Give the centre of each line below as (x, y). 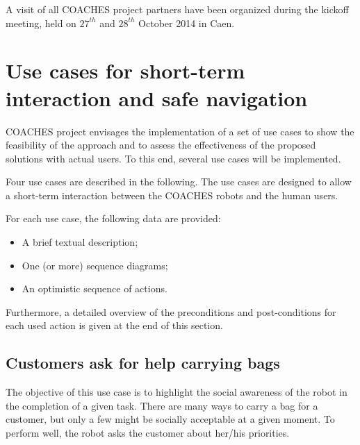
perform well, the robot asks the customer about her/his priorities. (148, 433)
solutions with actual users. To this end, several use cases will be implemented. (173, 158)
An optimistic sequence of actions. (95, 288)
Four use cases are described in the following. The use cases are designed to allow (179, 182)
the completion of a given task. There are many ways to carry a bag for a (162, 405)
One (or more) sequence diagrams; (95, 265)
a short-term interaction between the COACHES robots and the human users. (172, 195)
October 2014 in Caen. (187, 23)
